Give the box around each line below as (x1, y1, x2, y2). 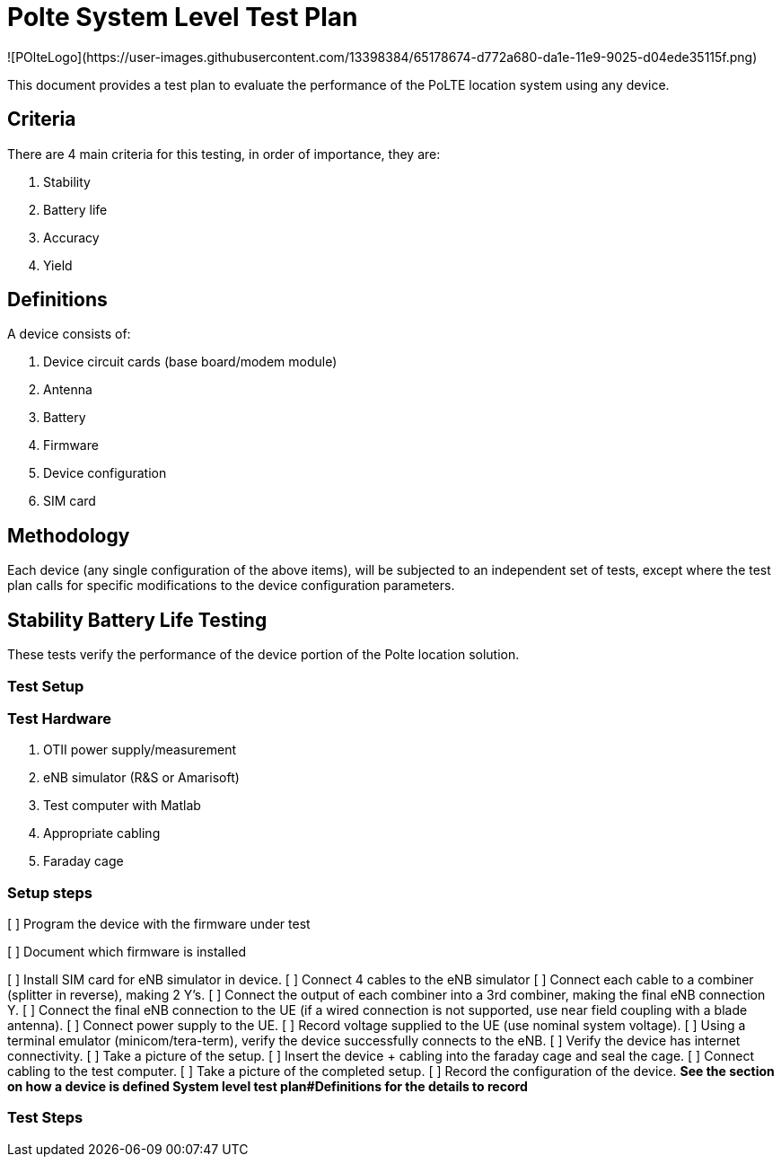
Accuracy (43, 229, 100, 245)
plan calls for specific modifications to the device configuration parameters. (7, 578, 455, 594)
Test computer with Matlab (43, 798, 201, 814)
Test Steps (7, 1108, 83, 1127)
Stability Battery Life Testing (7, 608, 268, 631)
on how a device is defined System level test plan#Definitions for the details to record (7, 1079, 528, 1094)
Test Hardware (7, 709, 112, 727)
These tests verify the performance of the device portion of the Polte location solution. (7, 647, 520, 663)
